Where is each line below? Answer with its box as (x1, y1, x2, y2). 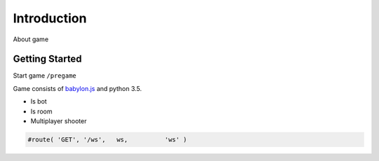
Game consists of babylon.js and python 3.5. (13, 84, 142, 92)
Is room (30, 107, 53, 115)
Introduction (13, 10, 87, 26)
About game (13, 35, 49, 43)
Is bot (30, 97, 47, 106)
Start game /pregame (13, 71, 77, 80)
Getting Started (13, 53, 82, 65)
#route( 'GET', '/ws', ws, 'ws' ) (27, 136, 187, 143)
